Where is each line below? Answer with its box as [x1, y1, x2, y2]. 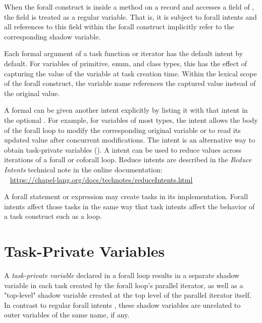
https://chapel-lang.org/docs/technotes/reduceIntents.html [10, 174, 193, 184]
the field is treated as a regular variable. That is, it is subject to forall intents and [4, 11, 257, 22]
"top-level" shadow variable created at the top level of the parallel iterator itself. [4, 290, 251, 300]
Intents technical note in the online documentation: [4, 164, 163, 174]
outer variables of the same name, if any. [4, 309, 130, 320]
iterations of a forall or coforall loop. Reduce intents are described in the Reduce [4, 154, 252, 165]
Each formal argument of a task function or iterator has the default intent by [4, 48, 243, 59]
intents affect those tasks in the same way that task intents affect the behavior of [4, 201, 255, 211]
